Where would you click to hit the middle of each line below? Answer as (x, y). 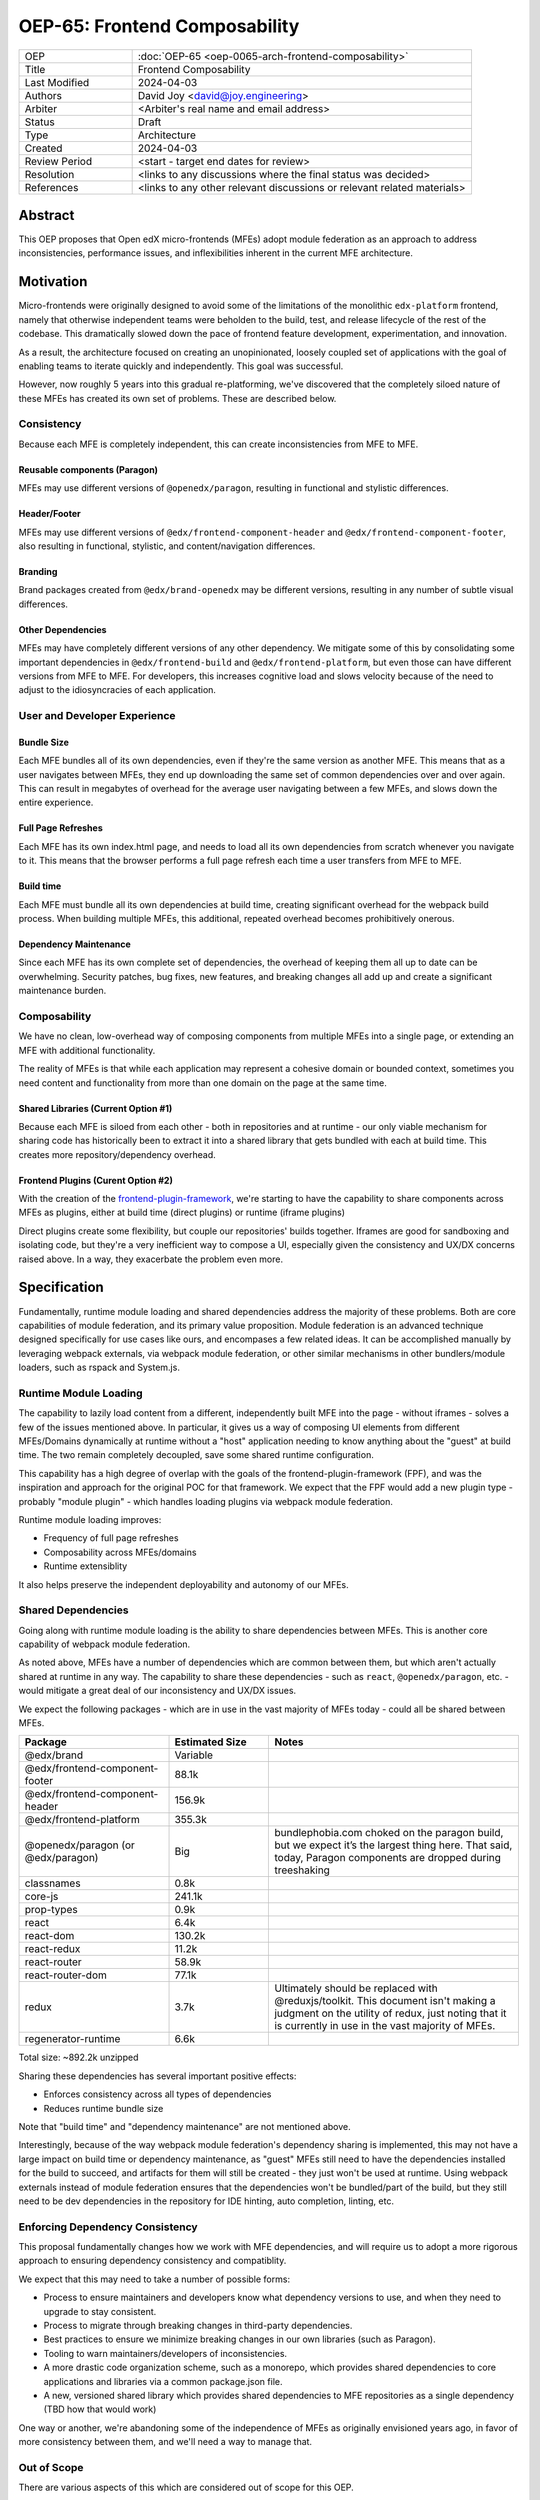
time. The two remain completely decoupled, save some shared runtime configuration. (196, 1455)
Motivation (53, 281)
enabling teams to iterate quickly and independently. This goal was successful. (181, 366)
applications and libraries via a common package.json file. (163, 2381)
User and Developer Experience (97, 716)
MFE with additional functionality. (87, 1050)
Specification (61, 1287)
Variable (194, 1755)
